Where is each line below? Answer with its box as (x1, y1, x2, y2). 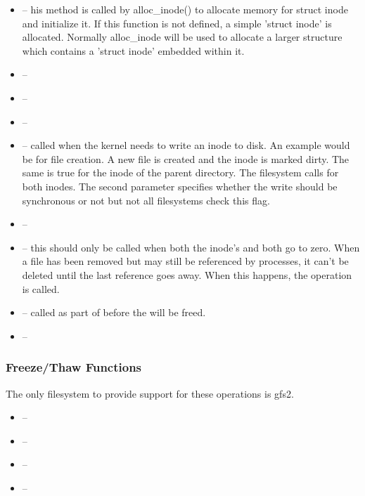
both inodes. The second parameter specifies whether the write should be (22, 178, 338, 193)
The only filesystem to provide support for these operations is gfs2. (6, 386, 294, 400)
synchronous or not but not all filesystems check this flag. (22, 192, 270, 207)
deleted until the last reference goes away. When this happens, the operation (22, 267, 352, 282)
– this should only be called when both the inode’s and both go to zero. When (22, 240, 360, 254)
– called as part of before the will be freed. (22, 305, 206, 320)
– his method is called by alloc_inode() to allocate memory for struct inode (22, 2, 348, 16)
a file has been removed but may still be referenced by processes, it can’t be (22, 254, 349, 268)
